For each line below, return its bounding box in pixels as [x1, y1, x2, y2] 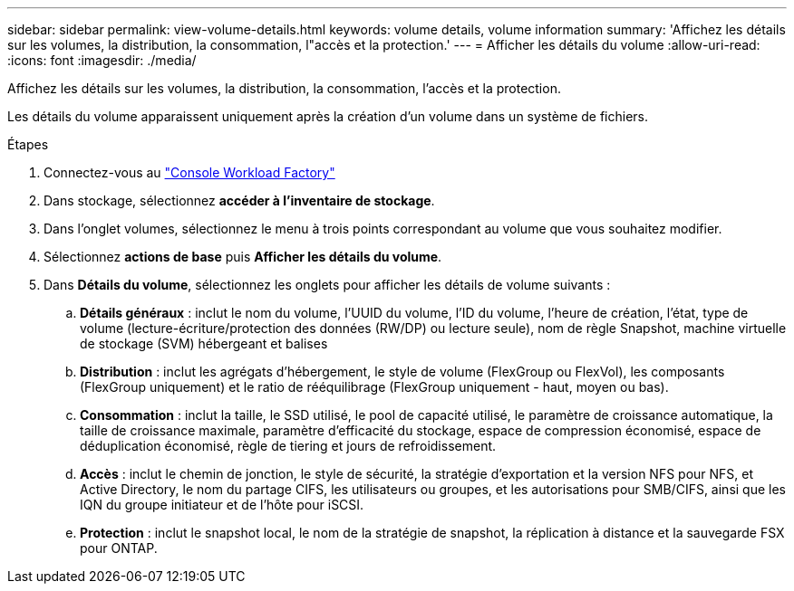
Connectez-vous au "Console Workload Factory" [44, 165, 335, 180]
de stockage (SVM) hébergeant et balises [80, 336, 328, 351]
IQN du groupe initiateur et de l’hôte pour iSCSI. [80, 497, 364, 512]
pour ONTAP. [80, 540, 158, 556]
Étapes [7, 137, 49, 152]
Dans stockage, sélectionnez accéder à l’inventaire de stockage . [44, 193, 435, 208]
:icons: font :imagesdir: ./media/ [7, 52, 197, 68]
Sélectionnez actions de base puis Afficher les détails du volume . [44, 249, 442, 264]
